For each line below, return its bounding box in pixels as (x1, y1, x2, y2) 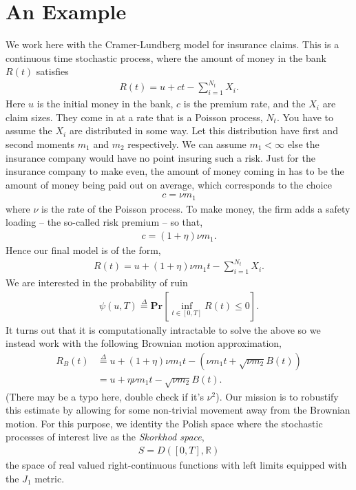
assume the (6, 123, 52, 138)
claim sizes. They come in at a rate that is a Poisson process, (6, 109, 263, 124)
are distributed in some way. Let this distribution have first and (69, 123, 338, 138)
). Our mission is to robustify (216, 389, 339, 403)
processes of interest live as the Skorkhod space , (6, 429, 205, 444)
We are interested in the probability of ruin (6, 275, 188, 290)
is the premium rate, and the (183, 96, 306, 111)
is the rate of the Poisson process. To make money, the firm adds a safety (41, 201, 350, 215)
